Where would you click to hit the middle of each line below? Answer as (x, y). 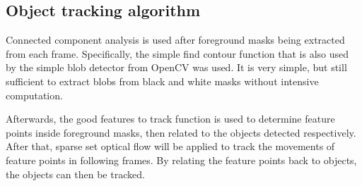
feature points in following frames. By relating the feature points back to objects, (181, 160)
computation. (34, 95)
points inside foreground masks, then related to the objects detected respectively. (181, 132)
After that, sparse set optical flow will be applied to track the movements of (170, 146)
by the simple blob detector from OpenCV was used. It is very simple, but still (176, 67)
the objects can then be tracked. (75, 174)
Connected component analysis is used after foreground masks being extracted (175, 40)
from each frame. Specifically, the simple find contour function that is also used (177, 53)
